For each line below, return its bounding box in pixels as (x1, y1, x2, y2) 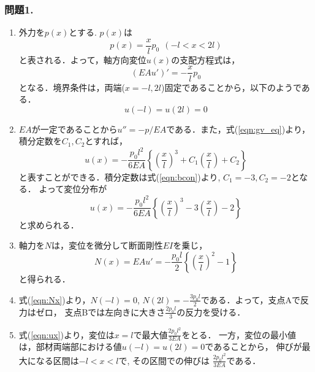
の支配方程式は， (171, 53, 240, 66)
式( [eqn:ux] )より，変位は (18, 328, 115, 341)
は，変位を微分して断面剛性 (51, 239, 163, 252)
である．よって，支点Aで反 (200, 293, 309, 306)
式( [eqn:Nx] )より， (18, 293, 91, 306)
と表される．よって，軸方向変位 (18, 53, 146, 66)
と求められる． (18, 218, 79, 231)
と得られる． (18, 272, 70, 285)
